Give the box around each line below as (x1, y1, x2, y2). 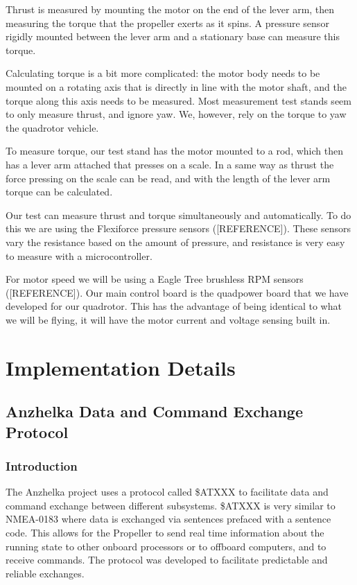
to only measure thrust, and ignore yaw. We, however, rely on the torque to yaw (6, 107, 347, 121)
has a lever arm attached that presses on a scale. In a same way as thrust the (6, 157, 334, 171)
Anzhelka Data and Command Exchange (6, 401, 303, 422)
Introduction (6, 457, 78, 474)
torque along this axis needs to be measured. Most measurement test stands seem (6, 93, 351, 107)
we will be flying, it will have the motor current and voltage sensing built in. (6, 312, 331, 326)
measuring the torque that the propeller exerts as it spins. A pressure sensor (6, 15, 329, 30)
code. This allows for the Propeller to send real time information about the (6, 525, 324, 540)
